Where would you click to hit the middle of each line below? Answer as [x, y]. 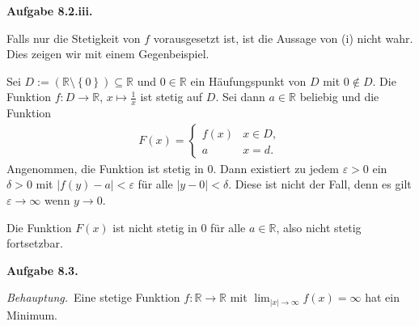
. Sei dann [240, 97]
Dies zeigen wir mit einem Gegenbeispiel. [108, 54]
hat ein [382, 297]
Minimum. [32, 314]
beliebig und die [339, 97]
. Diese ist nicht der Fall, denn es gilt [320, 184]
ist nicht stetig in [155, 227]
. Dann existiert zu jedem [276, 168]
